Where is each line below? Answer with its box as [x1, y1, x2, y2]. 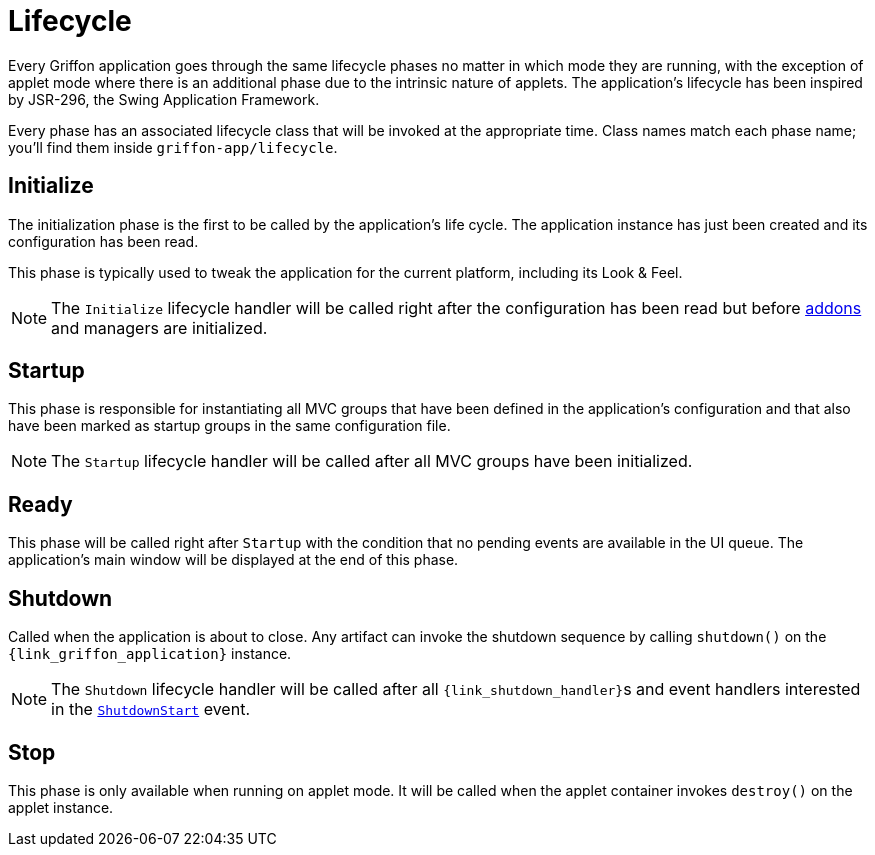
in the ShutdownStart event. [51, 699, 250, 720]
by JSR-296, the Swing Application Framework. [8, 90, 320, 108]
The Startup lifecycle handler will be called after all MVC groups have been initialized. [51, 451, 693, 472]
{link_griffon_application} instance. [8, 645, 292, 663]
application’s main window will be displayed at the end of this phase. [8, 551, 459, 569]
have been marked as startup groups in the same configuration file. [8, 417, 451, 435]
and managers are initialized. [51, 317, 268, 338]
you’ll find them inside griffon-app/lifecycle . [8, 138, 338, 156]
